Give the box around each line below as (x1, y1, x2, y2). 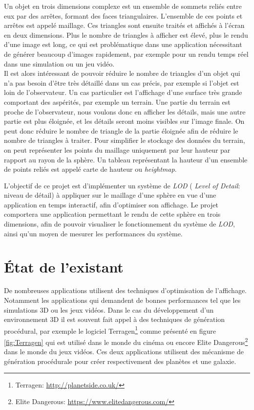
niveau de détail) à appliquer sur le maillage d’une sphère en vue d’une (4, 190, 216, 200)
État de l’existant (4, 257, 124, 277)
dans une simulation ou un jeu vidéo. (4, 58, 115, 68)
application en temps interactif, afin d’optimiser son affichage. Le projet (4, 199, 218, 209)
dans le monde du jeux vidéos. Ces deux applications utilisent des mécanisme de (4, 346, 244, 357)
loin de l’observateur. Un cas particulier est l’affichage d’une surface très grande (4, 87, 242, 97)
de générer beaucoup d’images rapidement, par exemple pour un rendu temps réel (4, 48, 249, 59)
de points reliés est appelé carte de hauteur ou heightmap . (4, 164, 177, 174)
